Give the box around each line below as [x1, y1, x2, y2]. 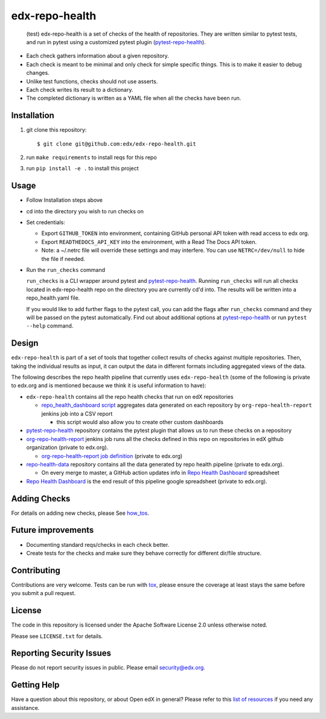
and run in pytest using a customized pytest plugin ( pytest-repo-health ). [26, 38, 206, 45]
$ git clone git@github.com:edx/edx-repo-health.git [37, 140, 196, 147]
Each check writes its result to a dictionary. [26, 86, 133, 93]
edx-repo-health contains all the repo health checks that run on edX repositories [26, 393, 234, 400]
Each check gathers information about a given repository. [26, 52, 169, 60]
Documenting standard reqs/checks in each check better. [26, 541, 170, 548]
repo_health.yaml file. [26, 294, 80, 301]
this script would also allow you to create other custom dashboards [56, 418, 223, 425]
